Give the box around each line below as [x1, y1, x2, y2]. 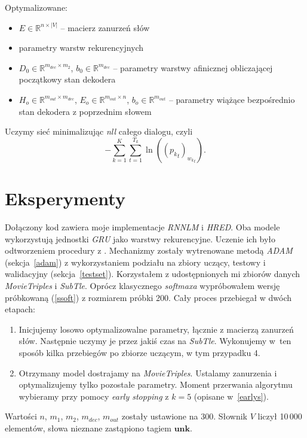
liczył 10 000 [257, 410, 302, 422]
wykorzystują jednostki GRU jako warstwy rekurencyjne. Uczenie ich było [5, 232, 276, 245]
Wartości [5, 410, 37, 422]
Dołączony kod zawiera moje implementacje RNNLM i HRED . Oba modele [5, 221, 280, 233]
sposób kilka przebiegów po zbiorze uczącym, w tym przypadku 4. [19, 346, 260, 359]
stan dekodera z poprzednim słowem [19, 105, 152, 117]
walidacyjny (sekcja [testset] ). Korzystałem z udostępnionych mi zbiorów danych [5, 267, 300, 280]
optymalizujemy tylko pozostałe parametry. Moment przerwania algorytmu [19, 378, 293, 391]
